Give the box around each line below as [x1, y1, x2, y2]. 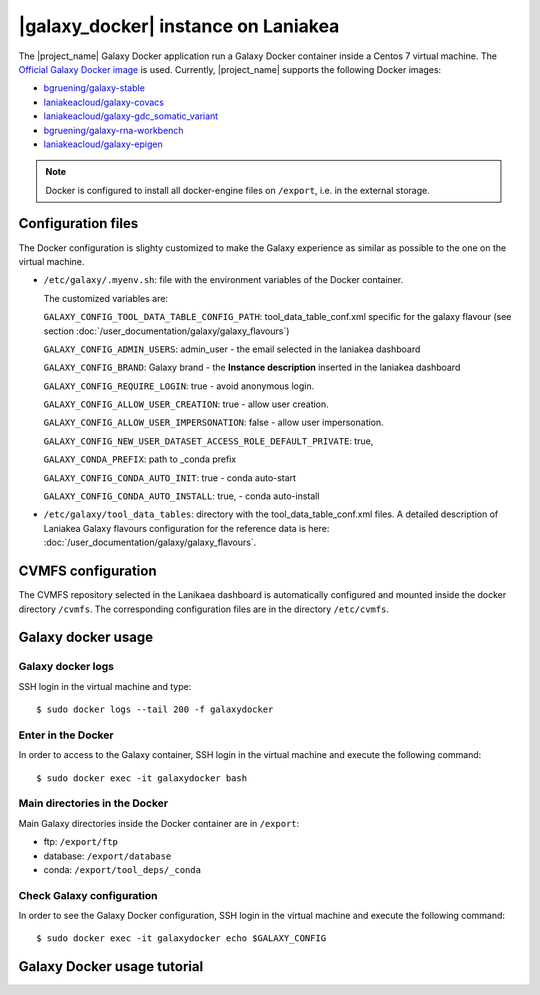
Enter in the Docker [18, 728, 114, 742]
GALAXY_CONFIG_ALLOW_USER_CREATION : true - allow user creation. [43, 398, 329, 410]
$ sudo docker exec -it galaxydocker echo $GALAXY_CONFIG [36, 933, 327, 944]
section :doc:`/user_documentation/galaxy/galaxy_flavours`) [43, 325, 290, 337]
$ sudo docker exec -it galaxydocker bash [36, 772, 248, 784]
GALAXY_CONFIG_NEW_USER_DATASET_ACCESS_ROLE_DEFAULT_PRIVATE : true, [43, 435, 374, 447]
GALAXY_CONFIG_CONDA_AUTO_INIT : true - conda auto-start [43, 471, 297, 484]
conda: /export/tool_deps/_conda [43, 863, 202, 875]
